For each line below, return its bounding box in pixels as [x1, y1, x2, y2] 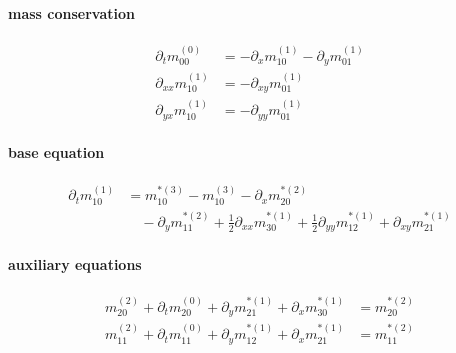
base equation [8, 142, 105, 163]
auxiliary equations [8, 253, 142, 274]
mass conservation [8, 2, 135, 23]
